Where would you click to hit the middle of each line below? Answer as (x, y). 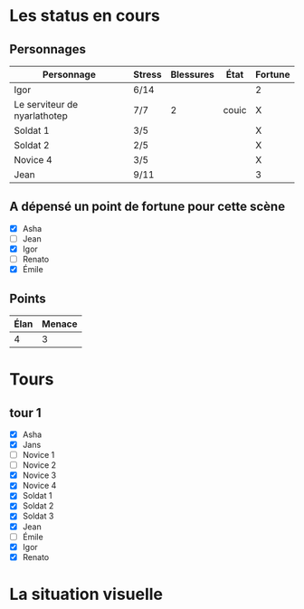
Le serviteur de (46, 105)
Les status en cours (85, 16)
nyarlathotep (41, 116)
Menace (60, 324)
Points (28, 298)
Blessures (192, 75)
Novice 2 (39, 465)
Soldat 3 (38, 516)
